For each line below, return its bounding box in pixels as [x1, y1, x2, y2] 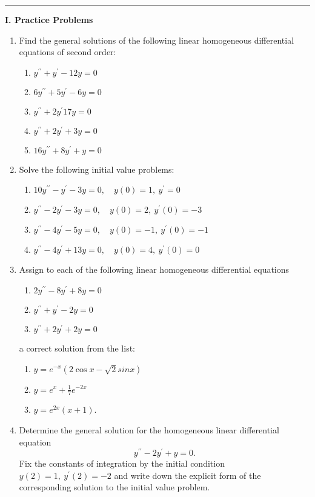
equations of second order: [19, 45, 116, 58]
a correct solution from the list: [19, 341, 136, 354]
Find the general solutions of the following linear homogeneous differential [19, 33, 294, 46]
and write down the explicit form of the [114, 469, 261, 481]
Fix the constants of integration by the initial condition [19, 457, 225, 470]
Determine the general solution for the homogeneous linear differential [19, 423, 279, 436]
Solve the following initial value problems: [19, 162, 174, 175]
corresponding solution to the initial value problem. [19, 481, 210, 493]
